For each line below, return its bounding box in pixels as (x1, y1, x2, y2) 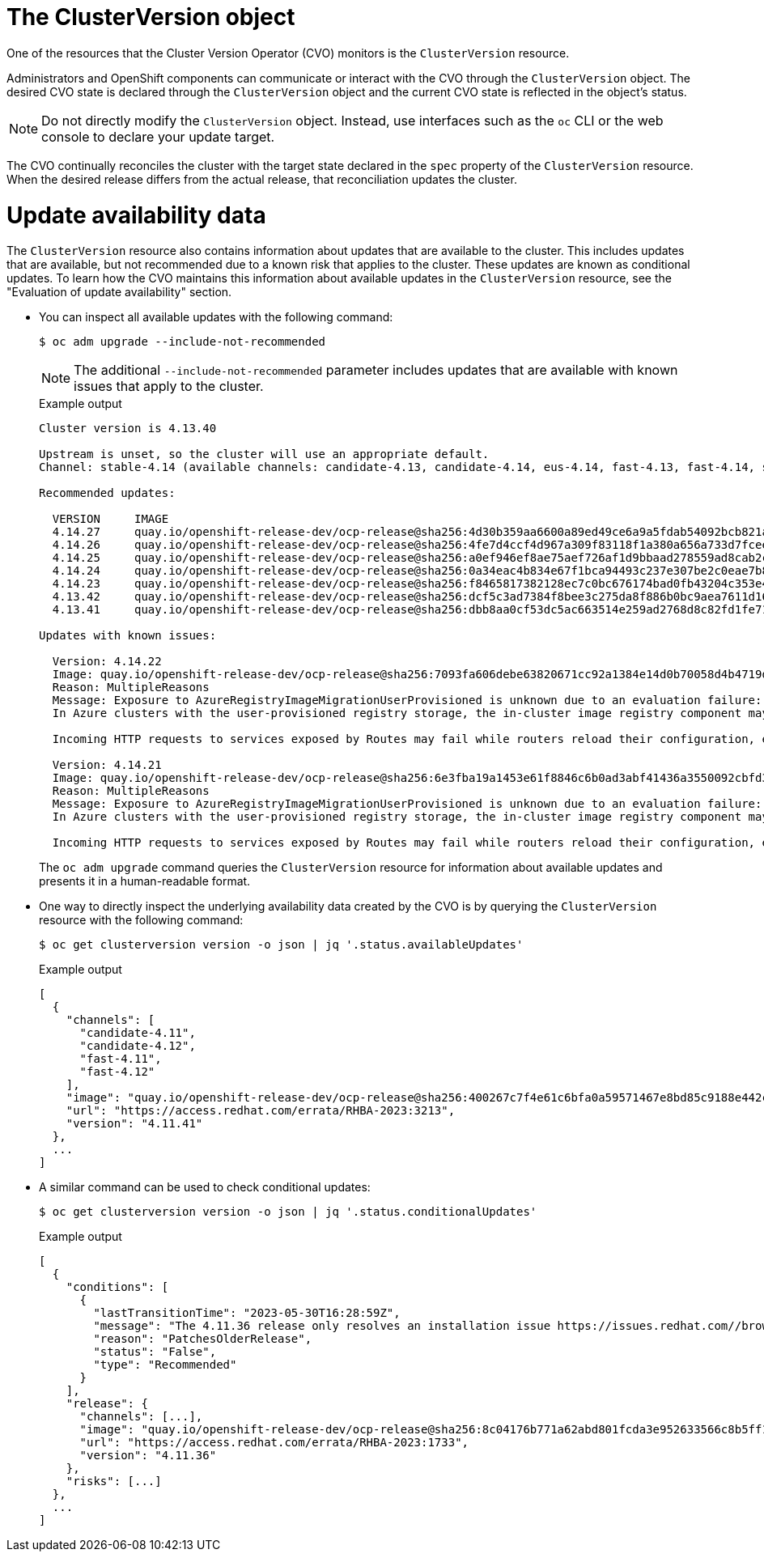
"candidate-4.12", (79, 1039, 196, 1053)
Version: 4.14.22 (52, 655, 162, 669)
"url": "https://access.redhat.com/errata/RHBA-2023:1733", (79, 1436, 469, 1450)
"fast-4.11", (79, 1052, 162, 1066)
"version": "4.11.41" (66, 1117, 203, 1131)
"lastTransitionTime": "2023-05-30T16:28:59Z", (93, 1306, 401, 1320)
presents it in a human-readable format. (39, 874, 251, 889)
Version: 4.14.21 (52, 758, 162, 772)
